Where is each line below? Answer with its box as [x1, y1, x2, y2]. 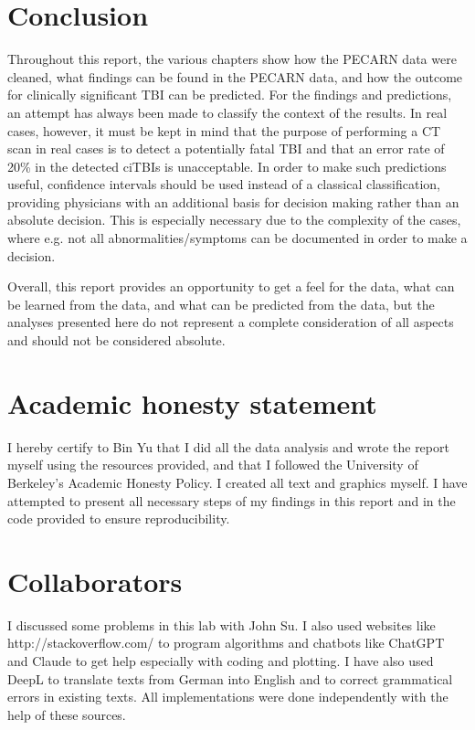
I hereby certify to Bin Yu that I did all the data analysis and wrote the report [7, 437, 449, 456]
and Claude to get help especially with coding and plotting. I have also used [7, 651, 434, 671]
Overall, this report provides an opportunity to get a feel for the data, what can [7, 277, 455, 296]
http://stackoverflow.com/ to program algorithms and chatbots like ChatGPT [7, 633, 445, 652]
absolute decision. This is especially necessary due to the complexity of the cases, [7, 210, 461, 229]
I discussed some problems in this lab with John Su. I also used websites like [7, 615, 436, 634]
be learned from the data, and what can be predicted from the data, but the [7, 294, 435, 313]
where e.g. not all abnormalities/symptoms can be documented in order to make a [7, 228, 468, 248]
